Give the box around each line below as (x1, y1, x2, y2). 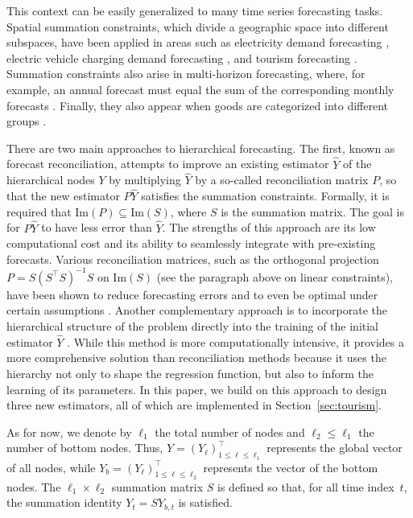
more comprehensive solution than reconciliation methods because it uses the (6, 349, 386, 366)
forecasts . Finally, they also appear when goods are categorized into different (6, 97, 388, 113)
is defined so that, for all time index (217, 478, 394, 495)
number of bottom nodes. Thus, (6, 439, 163, 456)
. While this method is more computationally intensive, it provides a (67, 333, 404, 350)
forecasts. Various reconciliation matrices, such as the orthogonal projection (6, 250, 379, 267)
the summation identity (6, 494, 122, 511)
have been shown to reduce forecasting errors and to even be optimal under (6, 286, 378, 302)
